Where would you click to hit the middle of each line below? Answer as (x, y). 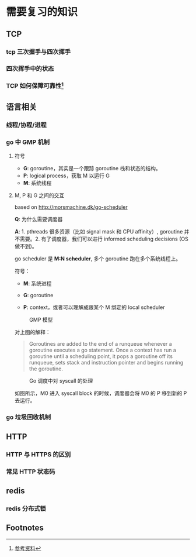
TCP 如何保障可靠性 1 (35, 85)
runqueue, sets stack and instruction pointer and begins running (106, 363)
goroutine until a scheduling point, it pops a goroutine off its (101, 356)
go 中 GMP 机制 (28, 142)
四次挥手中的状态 (30, 69)
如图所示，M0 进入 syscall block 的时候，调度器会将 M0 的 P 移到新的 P (101, 393)
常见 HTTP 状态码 (31, 472)
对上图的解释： (32, 332)
